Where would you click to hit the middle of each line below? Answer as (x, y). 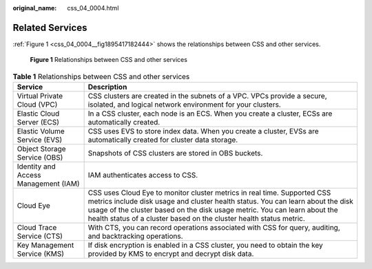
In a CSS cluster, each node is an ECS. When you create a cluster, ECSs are (210, 114)
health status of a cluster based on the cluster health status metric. (197, 219)
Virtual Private (40, 96)
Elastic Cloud (38, 114)
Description (107, 87)
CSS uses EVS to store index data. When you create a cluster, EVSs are (204, 131)
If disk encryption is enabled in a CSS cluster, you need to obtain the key (205, 246)
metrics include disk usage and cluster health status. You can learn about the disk (221, 202)
